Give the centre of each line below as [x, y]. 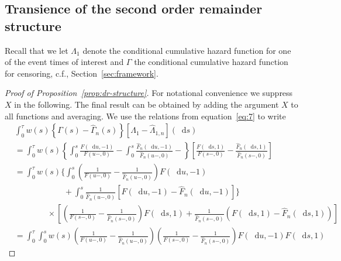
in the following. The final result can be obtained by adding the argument [147, 104]
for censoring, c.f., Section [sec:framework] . [82, 73]
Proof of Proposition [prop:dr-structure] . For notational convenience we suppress [149, 93]
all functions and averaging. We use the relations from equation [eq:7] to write [145, 116]
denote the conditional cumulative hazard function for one [187, 50]
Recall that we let [37, 50]
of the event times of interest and [64, 62]
